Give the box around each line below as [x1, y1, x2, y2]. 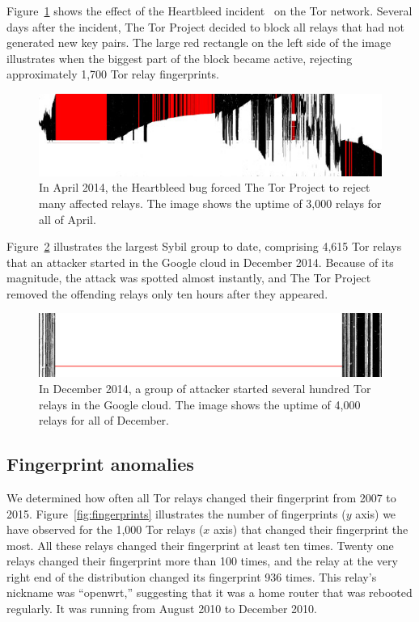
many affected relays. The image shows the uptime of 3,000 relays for [39, 194, 382, 211]
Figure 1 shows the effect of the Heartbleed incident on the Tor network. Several [6, 2, 413, 19]
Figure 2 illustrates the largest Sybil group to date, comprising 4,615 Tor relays [6, 238, 402, 255]
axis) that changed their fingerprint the [214, 521, 408, 538]
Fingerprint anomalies [6, 451, 194, 476]
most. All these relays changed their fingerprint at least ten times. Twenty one [6, 536, 394, 553]
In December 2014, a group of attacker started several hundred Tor [39, 379, 371, 396]
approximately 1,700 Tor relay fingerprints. [6, 66, 219, 83]
